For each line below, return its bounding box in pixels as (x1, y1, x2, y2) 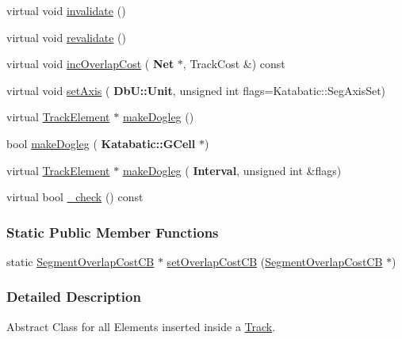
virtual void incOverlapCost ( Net (6, 55, 174, 72)
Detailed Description (6, 287, 141, 307)
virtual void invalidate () (6, 2, 126, 18)
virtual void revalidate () (6, 29, 127, 45)
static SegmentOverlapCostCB (6, 253, 155, 269)
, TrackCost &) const (182, 55, 285, 72)
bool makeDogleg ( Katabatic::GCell (6, 135, 196, 151)
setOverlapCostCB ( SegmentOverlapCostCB (167, 253, 383, 269)
